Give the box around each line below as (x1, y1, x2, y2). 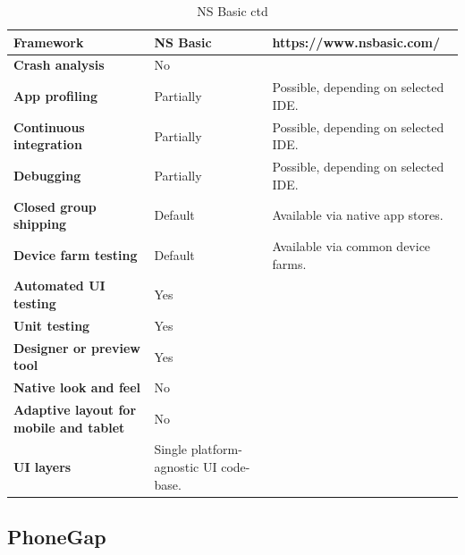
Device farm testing (13, 245, 138, 264)
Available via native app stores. (272, 206, 444, 224)
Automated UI (13, 276, 106, 295)
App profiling (13, 87, 97, 105)
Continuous (13, 117, 85, 136)
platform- (190, 440, 242, 458)
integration (13, 135, 82, 154)
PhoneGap (7, 523, 106, 551)
